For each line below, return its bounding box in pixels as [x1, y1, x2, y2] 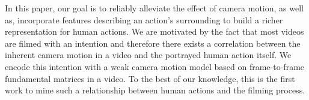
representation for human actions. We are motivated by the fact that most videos [5, 25, 304, 38]
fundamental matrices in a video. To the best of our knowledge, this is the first [5, 72, 295, 84]
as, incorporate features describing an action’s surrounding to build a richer [5, 13, 283, 26]
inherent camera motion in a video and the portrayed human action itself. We [5, 49, 292, 61]
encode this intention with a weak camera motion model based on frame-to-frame [5, 60, 305, 72]
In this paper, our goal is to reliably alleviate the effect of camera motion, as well [5, 2, 304, 14]
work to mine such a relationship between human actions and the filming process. [5, 84, 305, 96]
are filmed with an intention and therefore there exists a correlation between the [5, 37, 301, 49]
